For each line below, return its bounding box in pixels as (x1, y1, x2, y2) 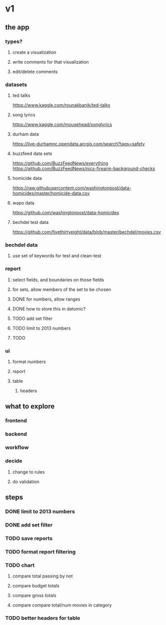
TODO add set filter (12, 315, 52, 321)
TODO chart (5, 561, 35, 568)
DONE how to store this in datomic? (12, 305, 86, 311)
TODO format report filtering (5, 548, 76, 555)
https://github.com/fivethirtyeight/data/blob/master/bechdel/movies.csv (12, 229, 161, 235)
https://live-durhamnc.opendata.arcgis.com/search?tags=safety (12, 141, 145, 147)
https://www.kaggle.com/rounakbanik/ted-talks (12, 102, 110, 108)
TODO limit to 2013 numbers (12, 325, 71, 331)
